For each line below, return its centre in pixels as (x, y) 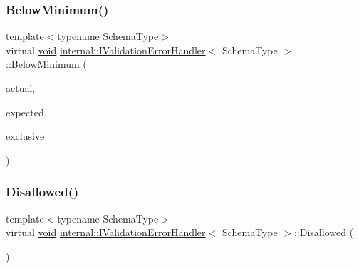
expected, (26, 112)
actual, (21, 88)
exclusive (25, 136)
